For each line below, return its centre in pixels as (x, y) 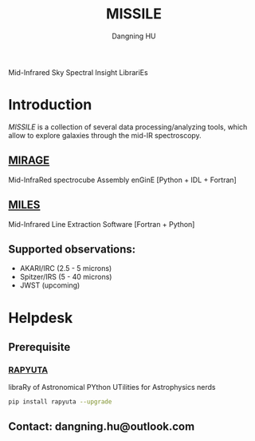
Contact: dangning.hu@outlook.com (102, 427)
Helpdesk (41, 318)
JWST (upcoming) (50, 285)
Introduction (50, 105)
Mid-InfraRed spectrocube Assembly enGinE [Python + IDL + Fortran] (122, 180)
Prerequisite (39, 347)
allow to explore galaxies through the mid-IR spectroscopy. (105, 135)
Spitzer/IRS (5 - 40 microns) (66, 277)
